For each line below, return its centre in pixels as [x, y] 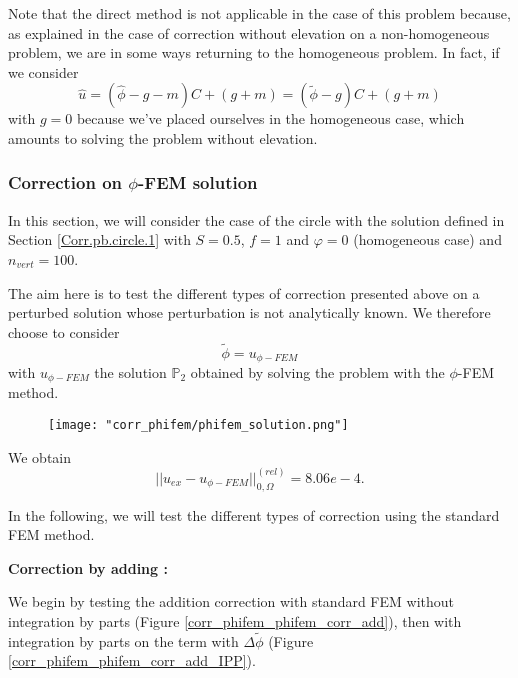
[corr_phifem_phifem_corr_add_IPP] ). [132, 660]
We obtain [40, 456]
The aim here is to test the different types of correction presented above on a [244, 292]
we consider [43, 71]
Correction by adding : [88, 567]
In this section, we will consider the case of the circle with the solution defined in [256, 219]
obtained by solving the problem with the [317, 372]
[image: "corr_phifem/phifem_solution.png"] [198, 425]
